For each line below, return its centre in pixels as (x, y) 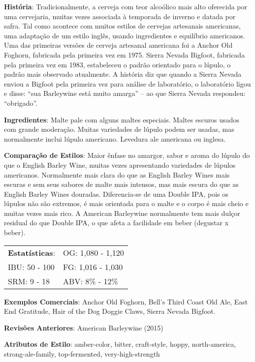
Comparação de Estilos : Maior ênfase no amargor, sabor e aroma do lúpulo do (127, 155)
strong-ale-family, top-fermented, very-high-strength (82, 354)
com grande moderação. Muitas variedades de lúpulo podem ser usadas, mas (119, 129)
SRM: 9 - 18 (29, 281)
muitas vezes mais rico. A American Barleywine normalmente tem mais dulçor (122, 213)
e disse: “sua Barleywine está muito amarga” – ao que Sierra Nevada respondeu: (125, 93)
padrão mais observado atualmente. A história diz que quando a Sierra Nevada (123, 74)
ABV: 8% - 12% (91, 281)
